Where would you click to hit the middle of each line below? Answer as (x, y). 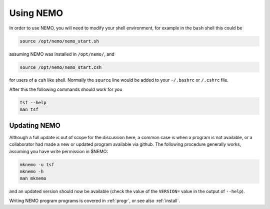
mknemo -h (32, 171)
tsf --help (33, 103)
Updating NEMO (35, 125)
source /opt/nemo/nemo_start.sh (59, 41)
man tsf (29, 109)
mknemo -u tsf (37, 164)
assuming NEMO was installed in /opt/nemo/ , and (62, 54)
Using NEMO (36, 13)
